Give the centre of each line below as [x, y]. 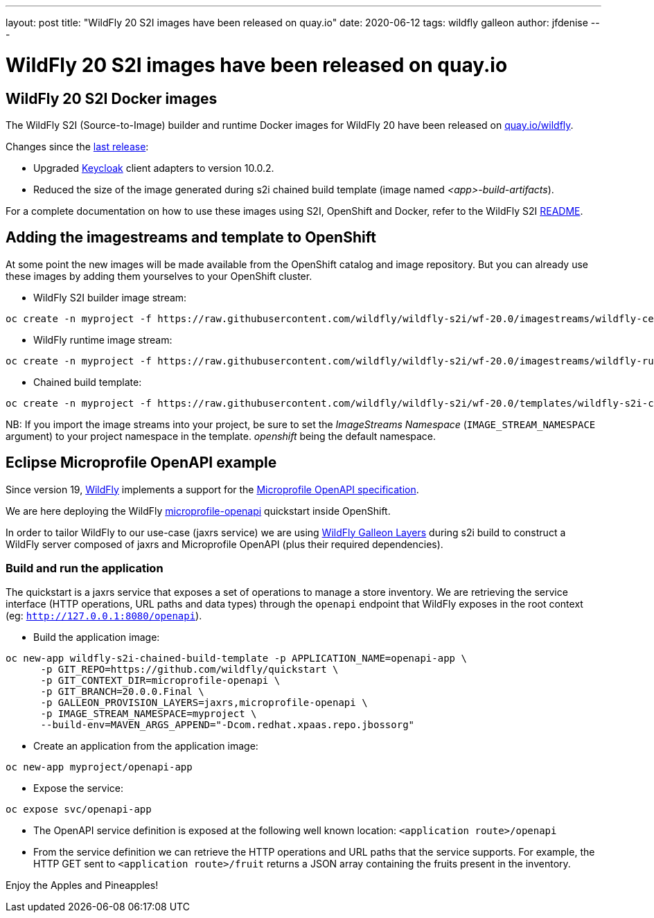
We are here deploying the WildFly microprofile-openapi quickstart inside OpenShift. [198, 511]
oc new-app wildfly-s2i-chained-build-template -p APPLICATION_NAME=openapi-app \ [236, 659]
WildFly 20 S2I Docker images [112, 98]
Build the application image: [97, 637]
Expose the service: [78, 788]
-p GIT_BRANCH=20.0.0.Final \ [122, 692]
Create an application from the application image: [146, 746]
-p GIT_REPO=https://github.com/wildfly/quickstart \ [189, 670]
